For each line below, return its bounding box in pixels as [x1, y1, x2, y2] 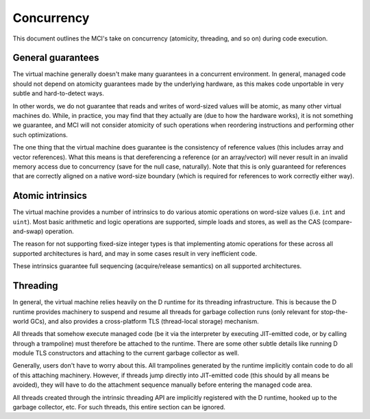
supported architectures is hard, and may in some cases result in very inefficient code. [12, 249, 257, 257]
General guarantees [12, 52, 99, 64]
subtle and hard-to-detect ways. [12, 89, 104, 97]
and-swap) [12, 227, 44, 236]
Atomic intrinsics [12, 190, 88, 202]
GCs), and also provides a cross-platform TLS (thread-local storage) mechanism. [29, 317, 260, 325]
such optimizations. [12, 130, 69, 139]
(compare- [322, 217, 353, 226]
